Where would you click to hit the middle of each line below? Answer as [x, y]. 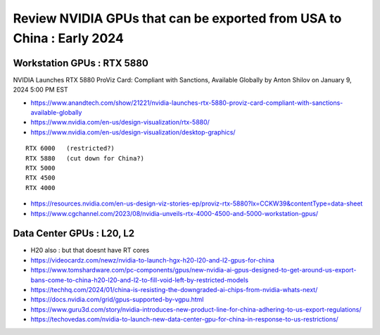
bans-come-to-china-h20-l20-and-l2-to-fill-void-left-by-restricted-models [140, 280]
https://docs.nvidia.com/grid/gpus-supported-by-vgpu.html [117, 300]
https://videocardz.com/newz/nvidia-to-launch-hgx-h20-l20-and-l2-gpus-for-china [152, 260]
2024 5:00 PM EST [40, 90]
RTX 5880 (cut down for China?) [85, 158]
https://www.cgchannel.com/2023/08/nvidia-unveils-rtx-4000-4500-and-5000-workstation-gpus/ [175, 213]
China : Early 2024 [69, 38]
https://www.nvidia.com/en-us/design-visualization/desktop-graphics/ [133, 132]
